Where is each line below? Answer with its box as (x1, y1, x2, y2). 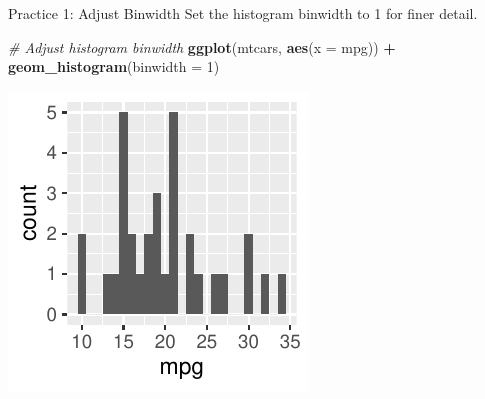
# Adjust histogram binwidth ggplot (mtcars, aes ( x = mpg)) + (8, 36, 396, 57)
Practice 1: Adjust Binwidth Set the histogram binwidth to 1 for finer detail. (8, 3, 478, 23)
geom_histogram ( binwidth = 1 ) (8, 56, 220, 77)
